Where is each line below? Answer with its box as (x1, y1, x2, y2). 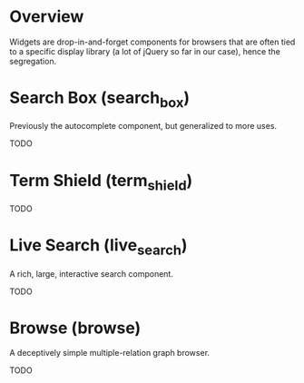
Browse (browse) (9, 318, 142, 338)
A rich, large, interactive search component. (9, 268, 174, 279)
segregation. (9, 55, 57, 66)
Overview (9, 6, 84, 27)
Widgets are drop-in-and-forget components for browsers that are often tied (9, 36, 296, 47)
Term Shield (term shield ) (9, 170, 193, 194)
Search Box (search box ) (9, 88, 191, 111)
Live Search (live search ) (9, 235, 188, 259)
